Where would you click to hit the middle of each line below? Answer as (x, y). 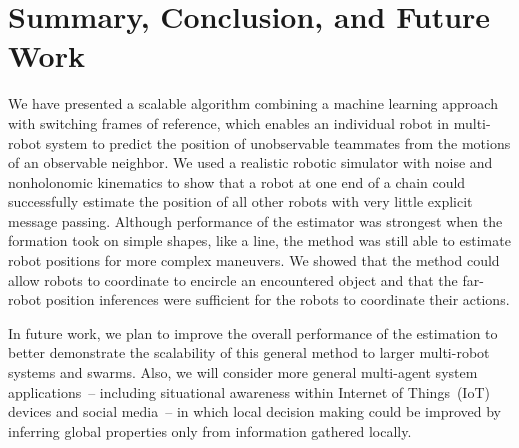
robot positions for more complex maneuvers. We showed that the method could (254, 260)
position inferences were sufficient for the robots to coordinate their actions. (277, 299)
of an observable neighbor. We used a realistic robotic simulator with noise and (250, 162)
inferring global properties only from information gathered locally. (210, 430)
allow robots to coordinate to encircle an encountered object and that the (233, 279)
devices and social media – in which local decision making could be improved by (254, 411)
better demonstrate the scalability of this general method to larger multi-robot (249, 352)
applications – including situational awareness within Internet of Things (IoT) (249, 391)
